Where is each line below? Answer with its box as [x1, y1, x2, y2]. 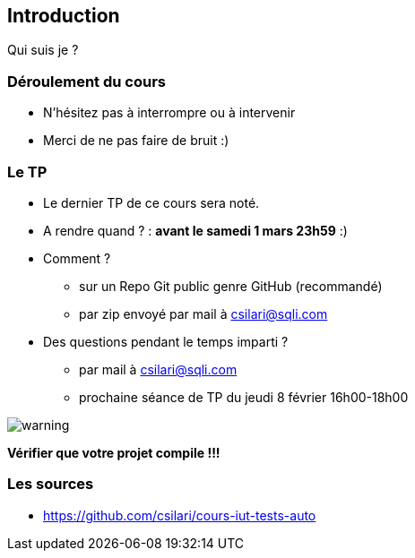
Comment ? [43, 250, 111, 266]
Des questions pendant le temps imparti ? [43, 333, 289, 349]
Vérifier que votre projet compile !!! [7, 444, 220, 460]
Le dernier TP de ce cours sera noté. [43, 194, 260, 210]
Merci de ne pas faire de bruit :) [43, 133, 229, 149]
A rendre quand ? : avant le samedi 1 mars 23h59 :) [43, 222, 348, 238]
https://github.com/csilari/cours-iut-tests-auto [43, 507, 316, 523]
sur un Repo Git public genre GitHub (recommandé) [79, 278, 383, 294]
